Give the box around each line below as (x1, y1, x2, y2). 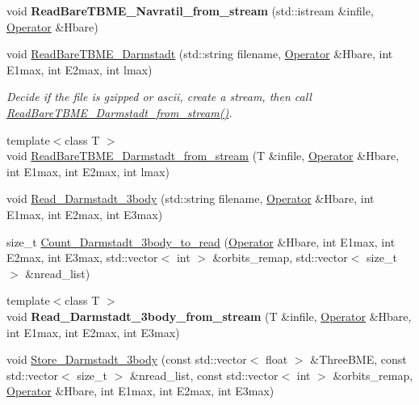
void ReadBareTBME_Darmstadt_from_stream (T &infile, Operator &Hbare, (6, 147, 400, 164)
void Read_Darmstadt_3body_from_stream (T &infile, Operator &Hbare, (6, 307, 412, 324)
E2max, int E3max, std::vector (6, 249, 158, 266)
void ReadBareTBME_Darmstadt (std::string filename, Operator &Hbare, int (6, 45, 393, 62)
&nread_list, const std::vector (130, 366, 279, 383)
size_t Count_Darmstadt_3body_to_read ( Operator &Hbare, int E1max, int (6, 233, 396, 250)
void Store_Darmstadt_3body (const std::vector (6, 351, 247, 368)
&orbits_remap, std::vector (212, 249, 348, 266)
